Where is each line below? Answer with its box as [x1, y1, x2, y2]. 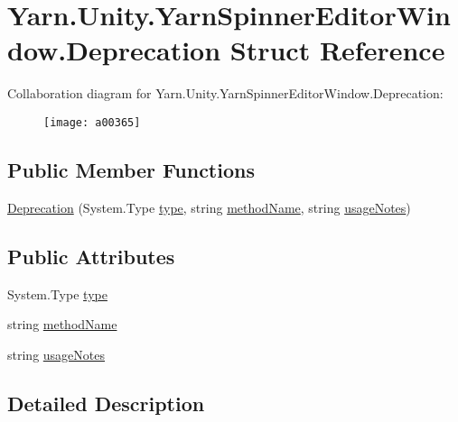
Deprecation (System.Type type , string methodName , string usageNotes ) [7, 197, 411, 216]
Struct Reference [229, 32, 445, 69]
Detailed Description [7, 389, 205, 417]
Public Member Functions [7, 155, 255, 183]
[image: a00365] [43, 115, 141, 129]
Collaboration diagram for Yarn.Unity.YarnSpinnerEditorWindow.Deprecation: [7, 84, 444, 103]
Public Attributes [7, 242, 175, 270]
